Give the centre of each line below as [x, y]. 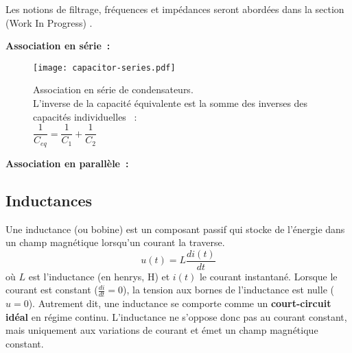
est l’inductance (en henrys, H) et [99, 276]
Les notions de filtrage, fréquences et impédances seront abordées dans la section [175, 9]
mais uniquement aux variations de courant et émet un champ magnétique [162, 330]
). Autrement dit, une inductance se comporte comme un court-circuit [180, 303]
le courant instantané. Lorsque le [268, 276]
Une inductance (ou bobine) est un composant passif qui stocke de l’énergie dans [175, 229]
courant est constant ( [52, 290]
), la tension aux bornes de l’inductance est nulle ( [228, 290]
